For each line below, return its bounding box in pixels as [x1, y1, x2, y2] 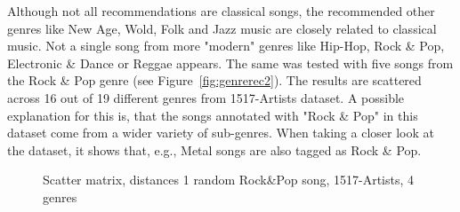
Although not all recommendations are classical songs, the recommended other [7, 2, 435, 20]
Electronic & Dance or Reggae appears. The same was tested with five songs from [7, 53, 454, 72]
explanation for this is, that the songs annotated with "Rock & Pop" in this [7, 106, 418, 124]
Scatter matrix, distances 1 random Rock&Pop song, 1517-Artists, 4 [43, 170, 415, 189]
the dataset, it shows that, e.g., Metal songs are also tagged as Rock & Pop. [7, 140, 422, 159]
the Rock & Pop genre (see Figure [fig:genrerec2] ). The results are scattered [7, 71, 422, 90]
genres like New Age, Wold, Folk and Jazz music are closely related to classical [7, 19, 437, 37]
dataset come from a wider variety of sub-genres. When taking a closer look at [7, 123, 434, 142]
